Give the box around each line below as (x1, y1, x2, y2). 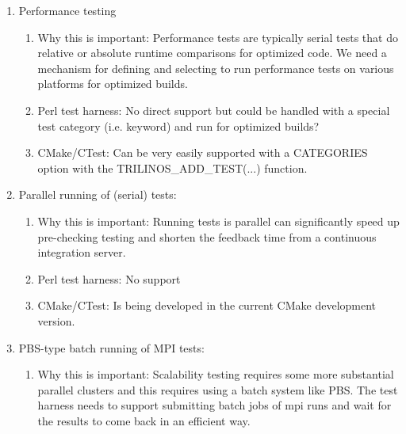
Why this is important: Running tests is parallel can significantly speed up (37, 212, 400, 229)
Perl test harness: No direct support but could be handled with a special (37, 101, 390, 118)
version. (37, 312, 75, 329)
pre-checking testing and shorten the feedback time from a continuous (37, 228, 377, 245)
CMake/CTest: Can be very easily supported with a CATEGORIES (37, 144, 368, 161)
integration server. (37, 244, 126, 261)
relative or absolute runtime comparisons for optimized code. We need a (37, 44, 387, 61)
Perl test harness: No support (37, 270, 181, 287)
